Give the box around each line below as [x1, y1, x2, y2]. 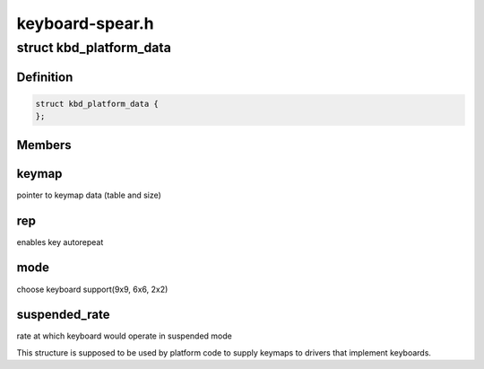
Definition [16, 69, 73, 84]
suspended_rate [16, 307, 110, 322]
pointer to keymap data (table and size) [16, 189, 161, 200]
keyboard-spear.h [16, 13, 154, 33]
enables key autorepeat [16, 236, 104, 247]
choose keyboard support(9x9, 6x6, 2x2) [16, 284, 169, 294]
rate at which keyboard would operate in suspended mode [16, 330, 232, 341]
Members [16, 137, 72, 153]
